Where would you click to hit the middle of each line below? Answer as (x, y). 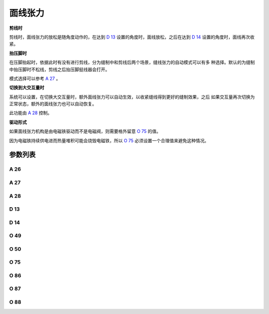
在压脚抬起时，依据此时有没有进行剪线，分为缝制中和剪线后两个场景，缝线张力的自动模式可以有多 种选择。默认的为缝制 (132, 62)
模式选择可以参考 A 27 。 (35, 78)
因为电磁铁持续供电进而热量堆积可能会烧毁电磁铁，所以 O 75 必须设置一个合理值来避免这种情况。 (109, 140)
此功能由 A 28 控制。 (31, 113)
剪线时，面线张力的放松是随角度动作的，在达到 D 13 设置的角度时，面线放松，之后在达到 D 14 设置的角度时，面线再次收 (132, 37)
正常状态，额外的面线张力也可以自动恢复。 (53, 104)
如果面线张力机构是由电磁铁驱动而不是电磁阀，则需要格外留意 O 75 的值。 (85, 131)
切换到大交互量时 (27, 88)
